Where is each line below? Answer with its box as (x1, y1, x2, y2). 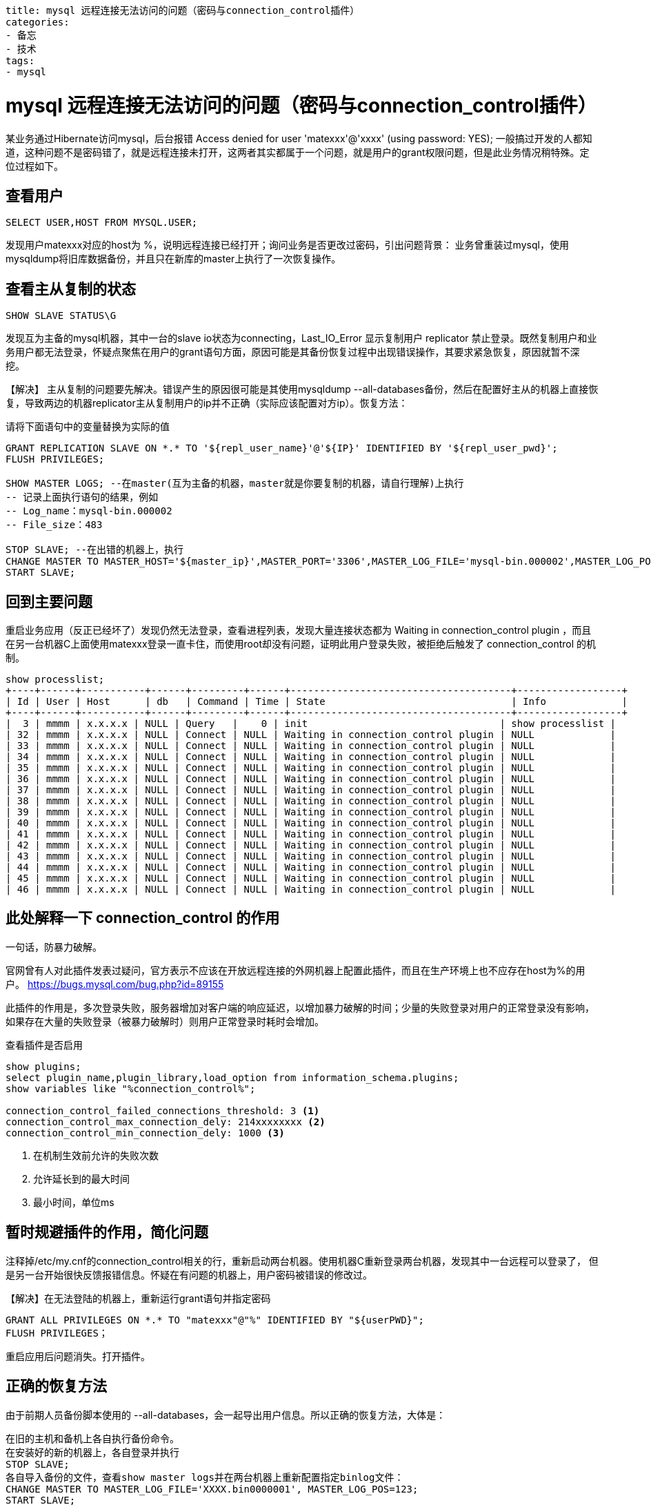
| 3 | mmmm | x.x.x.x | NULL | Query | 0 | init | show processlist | (6, 718, 617, 730)
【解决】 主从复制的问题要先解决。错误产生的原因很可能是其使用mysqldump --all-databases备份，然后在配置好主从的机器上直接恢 (6, 383, 599, 396)
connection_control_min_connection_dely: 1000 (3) (6, 1127, 285, 1138)
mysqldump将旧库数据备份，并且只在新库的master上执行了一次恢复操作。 (6, 253, 341, 265)
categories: (6, 17, 70, 28)
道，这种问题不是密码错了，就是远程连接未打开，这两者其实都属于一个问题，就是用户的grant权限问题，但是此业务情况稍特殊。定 (6, 146, 590, 158)
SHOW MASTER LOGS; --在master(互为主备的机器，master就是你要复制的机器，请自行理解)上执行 (6, 478, 464, 489)
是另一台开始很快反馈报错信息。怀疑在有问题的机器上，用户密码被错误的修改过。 (6, 1268, 372, 1281)
